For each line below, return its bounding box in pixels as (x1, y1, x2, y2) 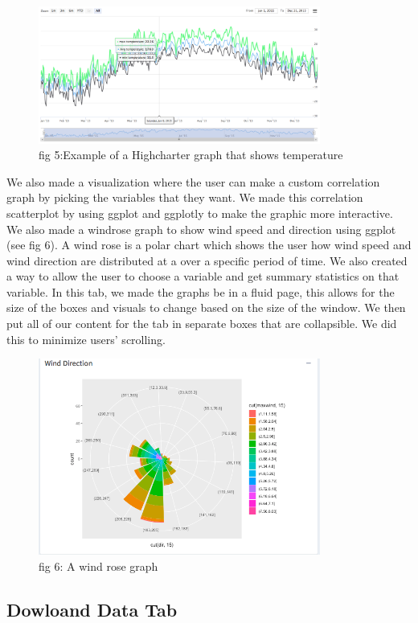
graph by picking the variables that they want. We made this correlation (6, 189, 363, 206)
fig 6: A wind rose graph (39, 557, 158, 574)
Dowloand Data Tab (6, 596, 178, 621)
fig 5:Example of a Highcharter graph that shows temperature (39, 146, 343, 163)
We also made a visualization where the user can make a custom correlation (6, 173, 380, 190)
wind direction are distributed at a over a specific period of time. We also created (6, 252, 408, 268)
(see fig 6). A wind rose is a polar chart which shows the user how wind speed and (6, 236, 412, 253)
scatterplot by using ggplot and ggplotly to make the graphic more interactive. (6, 204, 393, 221)
